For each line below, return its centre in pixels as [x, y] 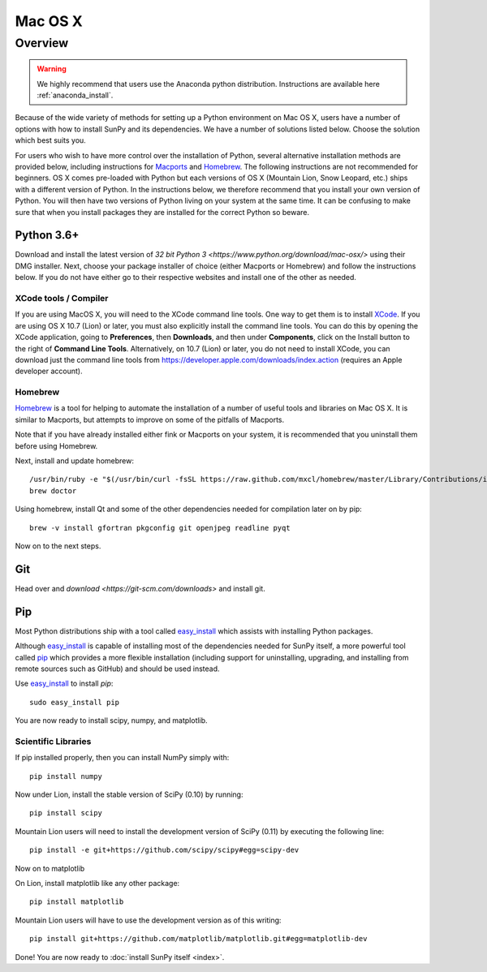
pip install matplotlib [77, 902]
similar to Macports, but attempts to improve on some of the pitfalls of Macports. [150, 419]
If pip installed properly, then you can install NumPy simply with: [122, 758]
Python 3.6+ [47, 235]
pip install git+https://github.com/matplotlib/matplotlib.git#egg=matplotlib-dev [198, 939]
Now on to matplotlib [50, 868]
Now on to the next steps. [58, 546]
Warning [52, 69]
